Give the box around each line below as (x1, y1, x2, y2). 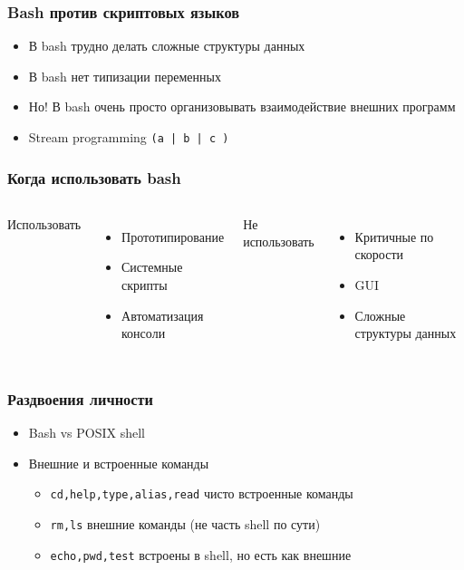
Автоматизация (121, 305, 204, 324)
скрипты (121, 275, 168, 295)
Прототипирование (121, 227, 225, 246)
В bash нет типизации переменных (28, 66, 221, 85)
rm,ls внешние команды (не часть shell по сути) (50, 514, 321, 533)
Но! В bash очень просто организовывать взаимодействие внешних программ (28, 97, 456, 116)
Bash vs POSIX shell (28, 423, 145, 442)
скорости (354, 245, 404, 264)
